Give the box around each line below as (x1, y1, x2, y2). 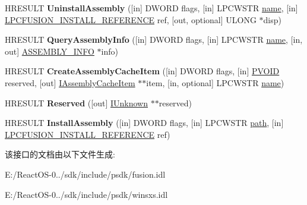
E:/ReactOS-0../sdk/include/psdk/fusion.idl (5, 168, 166, 180)
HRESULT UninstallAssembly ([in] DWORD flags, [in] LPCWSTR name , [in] (5, 2, 298, 14)
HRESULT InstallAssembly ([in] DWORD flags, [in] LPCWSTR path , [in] (5, 116, 284, 129)
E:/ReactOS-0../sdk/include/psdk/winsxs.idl (5, 188, 168, 200)
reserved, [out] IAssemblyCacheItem (5, 76, 135, 89)
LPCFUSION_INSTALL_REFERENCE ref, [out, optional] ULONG (5, 13, 257, 26)
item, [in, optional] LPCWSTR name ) (146, 76, 284, 89)
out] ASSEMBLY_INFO (5, 45, 94, 57)
